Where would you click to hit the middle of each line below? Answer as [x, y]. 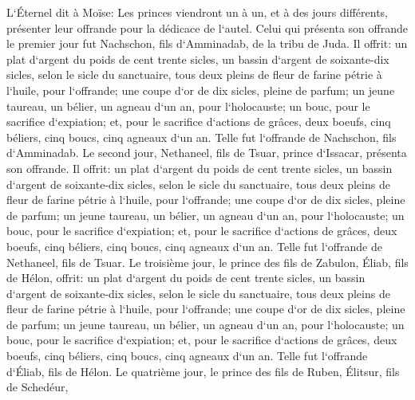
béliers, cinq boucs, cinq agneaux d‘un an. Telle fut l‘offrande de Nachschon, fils [202, 137]
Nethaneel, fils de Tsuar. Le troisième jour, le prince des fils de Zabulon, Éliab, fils [207, 262]
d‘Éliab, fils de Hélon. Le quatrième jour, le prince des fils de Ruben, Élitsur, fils [203, 371]
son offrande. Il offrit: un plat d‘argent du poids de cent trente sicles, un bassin [200, 168]
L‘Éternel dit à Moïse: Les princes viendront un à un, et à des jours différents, [198, 12]
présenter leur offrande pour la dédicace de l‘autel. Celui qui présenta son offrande [207, 27]
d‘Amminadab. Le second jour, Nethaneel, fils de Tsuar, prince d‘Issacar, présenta [207, 153]
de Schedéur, [38, 387]
